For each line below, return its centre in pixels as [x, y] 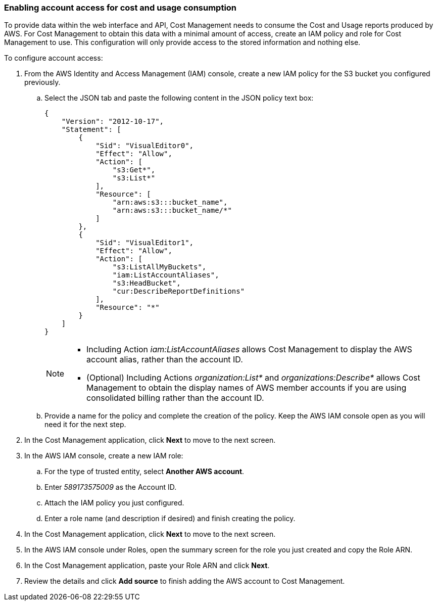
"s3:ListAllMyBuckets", [159, 267]
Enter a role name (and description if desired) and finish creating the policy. [170, 519]
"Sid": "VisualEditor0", [145, 146]
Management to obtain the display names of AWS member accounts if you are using [247, 388]
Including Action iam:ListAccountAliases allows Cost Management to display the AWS [249, 350]
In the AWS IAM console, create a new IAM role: [104, 456]
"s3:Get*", [134, 170]
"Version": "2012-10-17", [113, 122]
